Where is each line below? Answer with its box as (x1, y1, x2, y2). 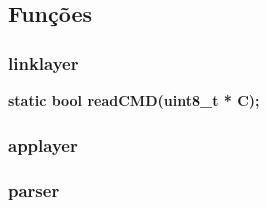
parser (8, 178, 60, 203)
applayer (8, 132, 78, 157)
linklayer (8, 50, 79, 75)
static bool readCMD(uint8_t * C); (8, 90, 260, 110)
